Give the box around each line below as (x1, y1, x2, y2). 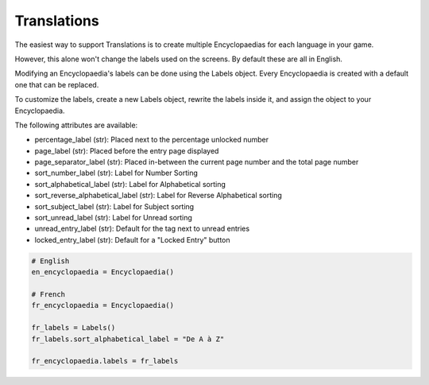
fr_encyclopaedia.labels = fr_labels (31, 356, 179, 366)
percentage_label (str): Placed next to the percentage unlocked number (34, 135, 269, 145)
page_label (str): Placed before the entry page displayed (34, 146, 219, 155)
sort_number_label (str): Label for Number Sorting (34, 168, 199, 178)
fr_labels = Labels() (31, 323, 116, 332)
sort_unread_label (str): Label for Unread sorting (34, 213, 192, 223)
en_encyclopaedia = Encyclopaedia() (31, 267, 175, 277)
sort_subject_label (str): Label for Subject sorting (34, 201, 195, 211)
